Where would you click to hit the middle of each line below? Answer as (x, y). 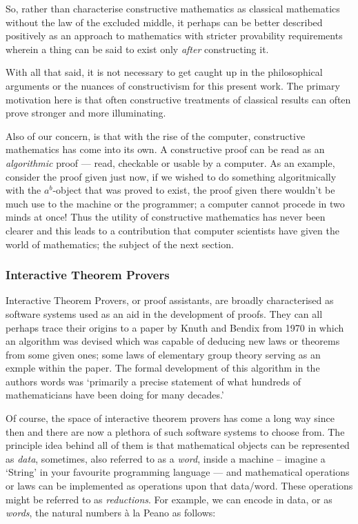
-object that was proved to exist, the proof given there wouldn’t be (194, 190)
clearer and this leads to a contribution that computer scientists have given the (172, 230)
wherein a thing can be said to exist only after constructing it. (137, 49)
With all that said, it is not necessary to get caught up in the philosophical (164, 72)
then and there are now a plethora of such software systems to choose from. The (175, 431)
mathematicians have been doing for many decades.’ (115, 395)
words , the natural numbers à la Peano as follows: (111, 513)
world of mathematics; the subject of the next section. (120, 244)
